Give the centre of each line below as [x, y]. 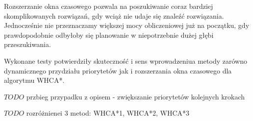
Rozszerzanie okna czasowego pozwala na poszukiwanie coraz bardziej [109, 6]
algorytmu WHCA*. [34, 80]
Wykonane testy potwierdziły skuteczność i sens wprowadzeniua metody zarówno [126, 60]
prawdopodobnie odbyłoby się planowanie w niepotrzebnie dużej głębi [109, 35]
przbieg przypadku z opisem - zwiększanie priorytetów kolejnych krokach [136, 96]
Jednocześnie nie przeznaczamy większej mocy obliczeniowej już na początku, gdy [127, 25]
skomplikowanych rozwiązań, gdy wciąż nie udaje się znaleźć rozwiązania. [114, 15]
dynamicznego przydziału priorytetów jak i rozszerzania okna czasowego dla [118, 70]
